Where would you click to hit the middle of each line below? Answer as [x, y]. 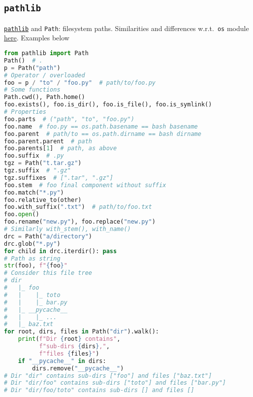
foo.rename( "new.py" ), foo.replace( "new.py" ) [80, 222]
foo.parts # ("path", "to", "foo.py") [69, 119]
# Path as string [32, 258]
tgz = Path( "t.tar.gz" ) [43, 163]
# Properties [25, 112]
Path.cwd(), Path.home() [45, 97]
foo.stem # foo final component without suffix [85, 185]
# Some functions [32, 90]
